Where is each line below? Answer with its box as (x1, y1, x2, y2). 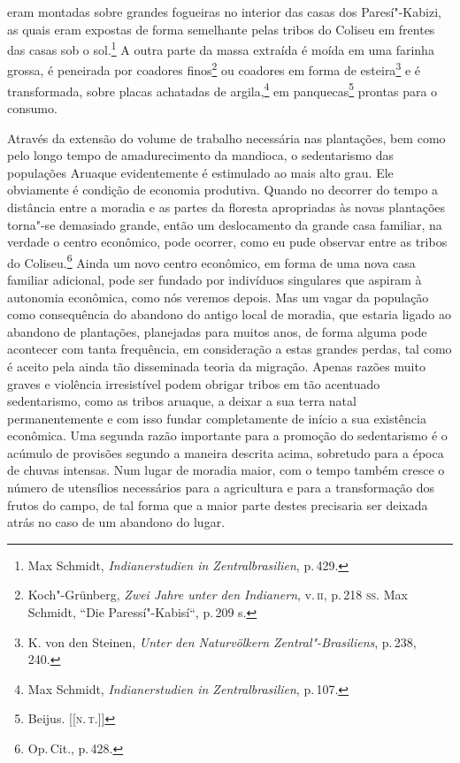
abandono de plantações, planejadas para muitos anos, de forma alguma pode (7, 322, 427, 340)
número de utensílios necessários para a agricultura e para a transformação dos (7, 478, 435, 497)
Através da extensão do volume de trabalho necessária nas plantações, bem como (7, 128, 446, 147)
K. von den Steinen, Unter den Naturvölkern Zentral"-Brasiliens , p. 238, (27, 632, 417, 651)
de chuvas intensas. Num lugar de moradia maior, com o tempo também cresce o (7, 461, 445, 479)
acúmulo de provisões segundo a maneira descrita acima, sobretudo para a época (7, 443, 444, 462)
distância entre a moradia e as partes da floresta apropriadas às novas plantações (7, 197, 446, 216)
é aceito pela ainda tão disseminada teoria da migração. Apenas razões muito (7, 356, 425, 375)
